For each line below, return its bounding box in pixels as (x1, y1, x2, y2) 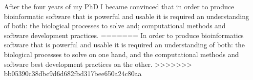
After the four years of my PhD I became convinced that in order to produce (4, 1, 234, 11)
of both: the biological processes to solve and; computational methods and (4, 20, 226, 31)
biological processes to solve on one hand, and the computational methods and (4, 49, 239, 59)
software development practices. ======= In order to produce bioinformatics (4, 30, 244, 40)
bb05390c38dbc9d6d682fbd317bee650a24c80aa (4, 68, 142, 79)
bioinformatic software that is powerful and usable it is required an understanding (4, 11, 249, 21)
